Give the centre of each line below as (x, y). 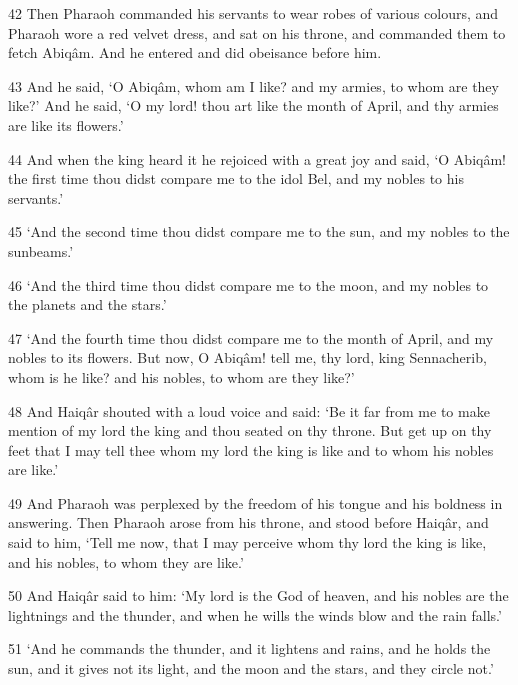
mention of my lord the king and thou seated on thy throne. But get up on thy (250, 430)
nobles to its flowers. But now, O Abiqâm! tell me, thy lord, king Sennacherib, (247, 357)
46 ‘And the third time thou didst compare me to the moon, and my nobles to (248, 284)
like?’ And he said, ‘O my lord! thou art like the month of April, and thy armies (253, 105)
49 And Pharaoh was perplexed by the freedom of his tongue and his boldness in (255, 502)
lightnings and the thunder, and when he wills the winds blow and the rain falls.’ (255, 614)
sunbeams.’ (41, 250)
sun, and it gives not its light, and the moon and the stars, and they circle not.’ (251, 668)
